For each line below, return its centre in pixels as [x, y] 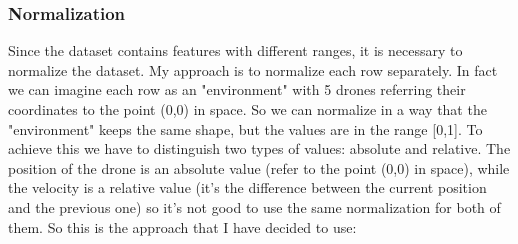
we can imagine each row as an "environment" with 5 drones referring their [237, 89]
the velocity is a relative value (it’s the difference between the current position [247, 187]
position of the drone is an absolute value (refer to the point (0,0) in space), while [259, 167]
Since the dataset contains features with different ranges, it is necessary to [235, 50]
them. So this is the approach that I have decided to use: [182, 226]
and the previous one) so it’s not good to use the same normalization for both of [254, 206]
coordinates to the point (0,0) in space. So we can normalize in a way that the [247, 109]
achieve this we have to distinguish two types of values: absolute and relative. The [259, 148]
